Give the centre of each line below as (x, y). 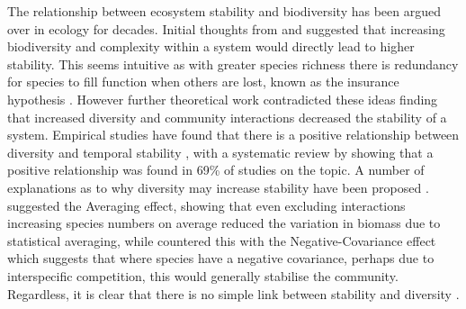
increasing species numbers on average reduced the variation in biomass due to (224, 223)
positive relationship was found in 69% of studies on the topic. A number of (216, 170)
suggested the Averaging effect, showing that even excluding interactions (206, 205)
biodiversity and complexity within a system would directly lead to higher (211, 46)
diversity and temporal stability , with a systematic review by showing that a (220, 152)
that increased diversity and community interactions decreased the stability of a (227, 117)
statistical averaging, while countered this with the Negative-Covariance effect (222, 240)
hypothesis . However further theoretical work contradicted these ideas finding (223, 99)
